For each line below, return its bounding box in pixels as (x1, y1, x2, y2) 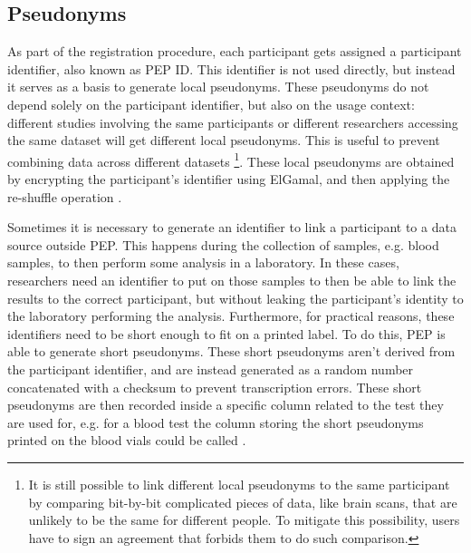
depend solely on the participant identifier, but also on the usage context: (7, 94, 415, 113)
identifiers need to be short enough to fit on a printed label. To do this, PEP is (7, 324, 446, 343)
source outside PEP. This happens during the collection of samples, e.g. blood (7, 235, 439, 254)
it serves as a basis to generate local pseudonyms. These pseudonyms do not (7, 77, 429, 96)
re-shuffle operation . (7, 187, 122, 206)
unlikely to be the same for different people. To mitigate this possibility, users (28, 510, 460, 529)
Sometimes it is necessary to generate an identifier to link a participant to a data (7, 218, 457, 237)
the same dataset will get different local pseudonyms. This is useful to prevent (7, 131, 440, 150)
